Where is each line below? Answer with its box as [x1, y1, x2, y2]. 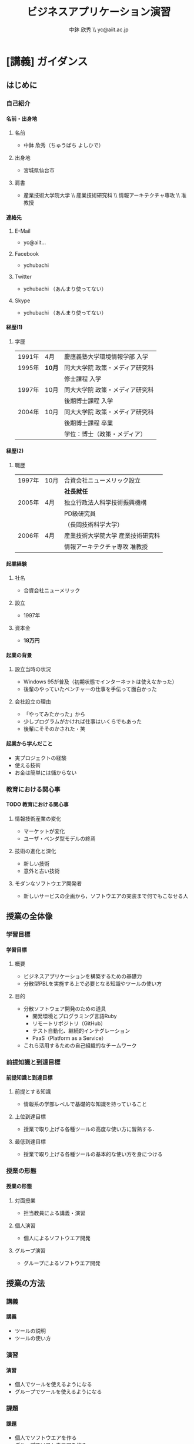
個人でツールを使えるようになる [14, 1381, 92, 1388]
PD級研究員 [64, 510, 96, 518]
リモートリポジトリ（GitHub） [32, 1020, 106, 1027]
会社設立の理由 [14, 698, 51, 705]
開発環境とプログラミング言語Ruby [32, 1013, 117, 1020]
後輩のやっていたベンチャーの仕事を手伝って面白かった [23, 686, 158, 693]
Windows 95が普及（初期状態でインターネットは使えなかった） [23, 678, 178, 685]
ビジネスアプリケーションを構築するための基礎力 [23, 973, 142, 980]
